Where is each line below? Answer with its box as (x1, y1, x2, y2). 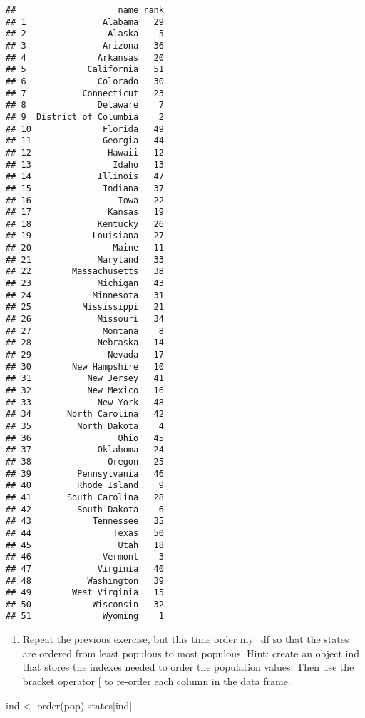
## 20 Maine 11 (6, 243, 164, 253)
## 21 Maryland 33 (6, 254, 164, 265)
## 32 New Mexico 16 (6, 385, 164, 395)
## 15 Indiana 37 (6, 183, 164, 193)
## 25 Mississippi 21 (6, 302, 164, 313)
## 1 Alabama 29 (6, 16, 164, 27)
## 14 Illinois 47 (6, 171, 164, 182)
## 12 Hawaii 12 (6, 147, 164, 158)
